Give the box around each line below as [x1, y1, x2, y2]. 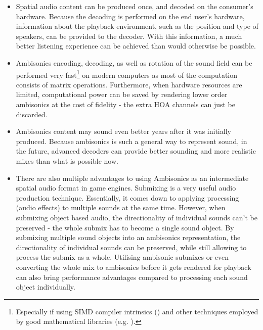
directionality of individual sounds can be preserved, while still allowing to [16, 242, 247, 252]
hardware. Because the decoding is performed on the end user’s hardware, [16, 11, 245, 21]
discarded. [16, 109, 48, 119]
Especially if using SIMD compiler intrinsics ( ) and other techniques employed [16, 306, 258, 316]
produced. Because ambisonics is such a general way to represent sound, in [16, 135, 247, 146]
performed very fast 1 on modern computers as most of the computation [16, 68, 238, 80]
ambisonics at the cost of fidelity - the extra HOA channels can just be [16, 99, 236, 109]
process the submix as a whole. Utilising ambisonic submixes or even [16, 252, 229, 262]
